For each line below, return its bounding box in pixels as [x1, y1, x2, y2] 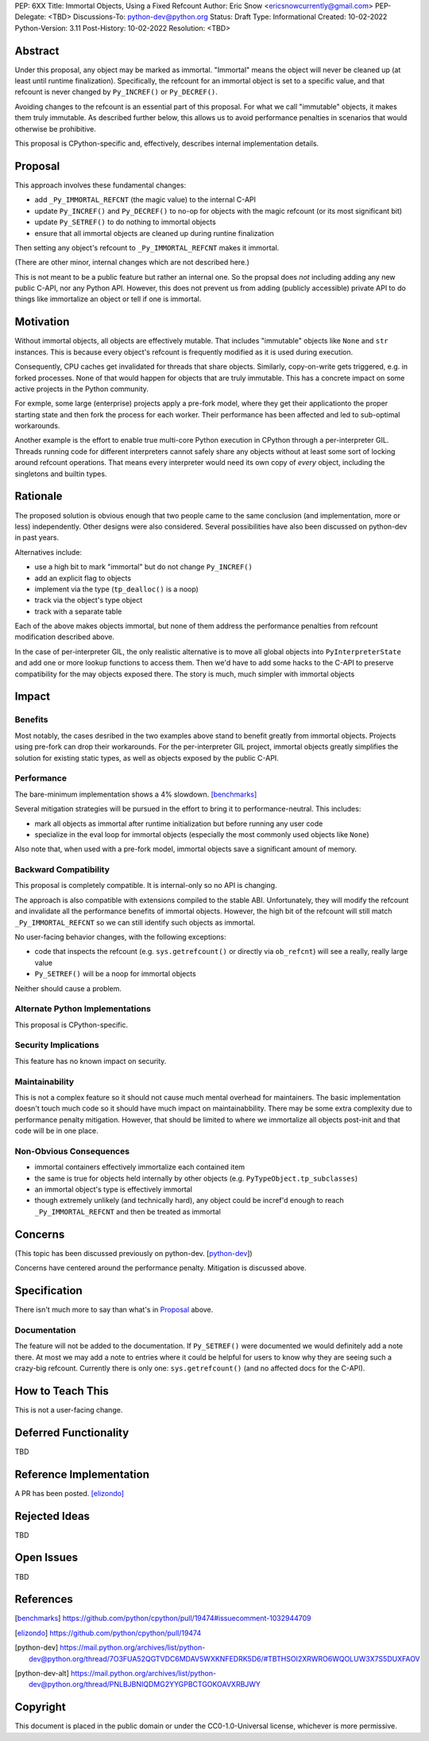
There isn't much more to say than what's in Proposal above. [14, 1305, 214, 1315]
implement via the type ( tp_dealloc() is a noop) [34, 584, 199, 594]
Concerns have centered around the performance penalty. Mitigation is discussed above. [14, 1263, 307, 1273]
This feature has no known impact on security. [14, 1056, 167, 1065]
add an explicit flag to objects [34, 573, 131, 583]
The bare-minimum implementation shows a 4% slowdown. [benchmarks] [14, 789, 257, 799]
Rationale [14, 490, 63, 503]
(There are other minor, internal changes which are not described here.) [14, 258, 250, 267]
